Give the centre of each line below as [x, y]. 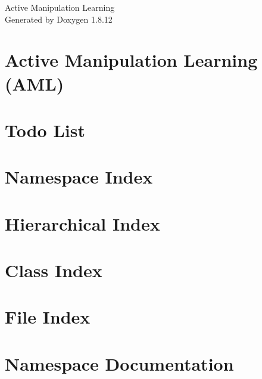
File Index [48, 317]
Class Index [54, 270]
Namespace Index [79, 177]
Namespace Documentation [119, 363]
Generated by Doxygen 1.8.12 [59, 19]
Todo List [45, 130]
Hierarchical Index [82, 223]
